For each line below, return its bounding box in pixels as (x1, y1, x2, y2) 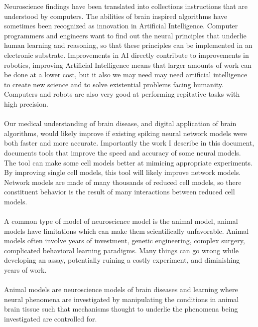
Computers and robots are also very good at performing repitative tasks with (4, 89, 240, 99)
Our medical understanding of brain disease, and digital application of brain (4, 118, 237, 129)
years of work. (4, 265, 47, 275)
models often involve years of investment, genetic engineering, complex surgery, (4, 235, 245, 246)
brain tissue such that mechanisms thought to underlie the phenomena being (4, 304, 238, 314)
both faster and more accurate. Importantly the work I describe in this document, (4, 138, 255, 148)
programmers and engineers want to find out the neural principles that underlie (4, 30, 247, 40)
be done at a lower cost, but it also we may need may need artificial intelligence (4, 69, 248, 80)
